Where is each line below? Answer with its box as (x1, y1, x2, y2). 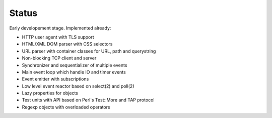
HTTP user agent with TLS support (22, 34, 94, 40)
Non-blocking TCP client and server (22, 55, 97, 61)
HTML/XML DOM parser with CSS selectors (22, 41, 113, 47)
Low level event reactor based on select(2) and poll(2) (22, 83, 134, 89)
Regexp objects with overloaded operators (22, 104, 110, 110)
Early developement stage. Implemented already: (9, 25, 111, 31)
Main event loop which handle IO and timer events (22, 69, 126, 75)
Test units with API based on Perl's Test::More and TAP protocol (22, 97, 155, 103)
